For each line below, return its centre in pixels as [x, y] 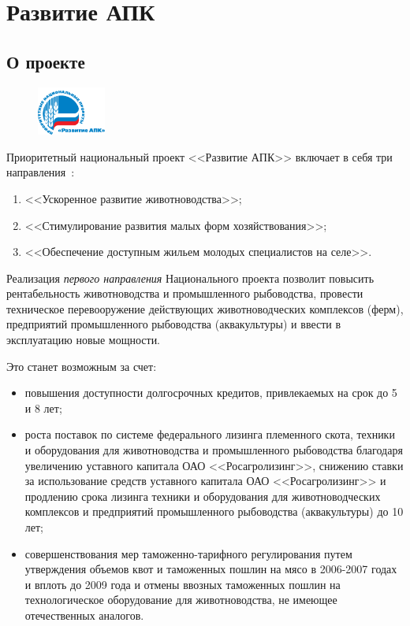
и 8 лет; [43, 407]
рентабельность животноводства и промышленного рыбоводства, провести [185, 293]
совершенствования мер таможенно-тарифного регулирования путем [188, 553]
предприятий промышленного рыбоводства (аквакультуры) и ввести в [174, 324]
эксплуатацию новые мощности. [84, 340]
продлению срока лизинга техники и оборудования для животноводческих [203, 496]
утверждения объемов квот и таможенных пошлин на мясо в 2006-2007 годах [211, 569]
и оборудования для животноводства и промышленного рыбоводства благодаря [214, 450]
